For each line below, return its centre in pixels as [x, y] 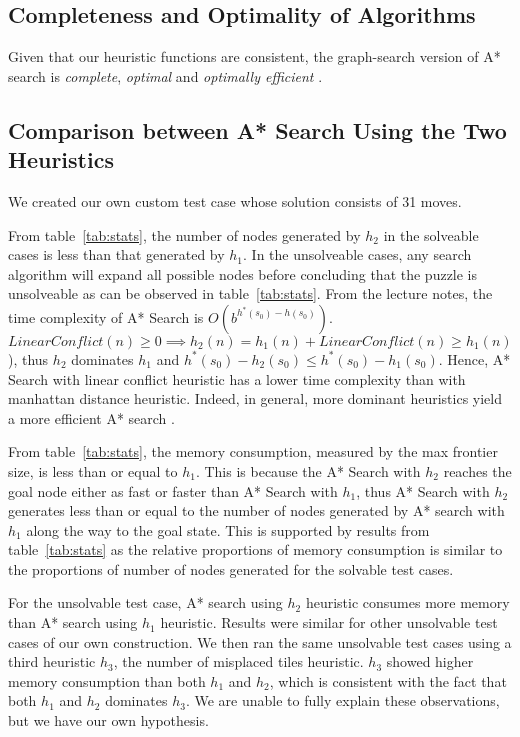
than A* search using [73, 622]
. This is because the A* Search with [308, 470]
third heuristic [52, 661]
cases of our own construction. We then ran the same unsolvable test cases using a [260, 641]
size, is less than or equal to [93, 470]
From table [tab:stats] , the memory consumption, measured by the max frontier [253, 451]
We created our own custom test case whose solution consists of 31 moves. [235, 200]
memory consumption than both [107, 680]
